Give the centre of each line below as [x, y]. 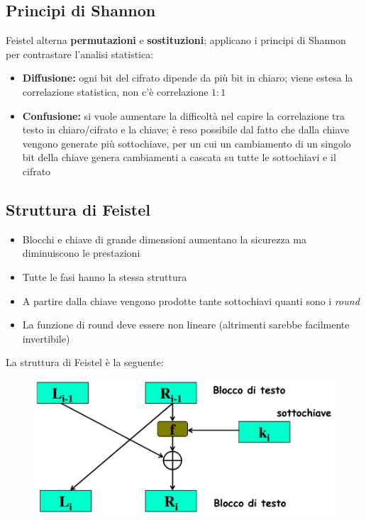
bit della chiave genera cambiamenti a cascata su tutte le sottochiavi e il [179, 157]
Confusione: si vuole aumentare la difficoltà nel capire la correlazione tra [183, 115]
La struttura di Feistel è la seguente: [85, 362]
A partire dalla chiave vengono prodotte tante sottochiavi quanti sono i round [191, 300]
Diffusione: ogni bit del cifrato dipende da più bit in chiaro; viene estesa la [188, 78]
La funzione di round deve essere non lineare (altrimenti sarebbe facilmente [186, 325]
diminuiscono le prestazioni [81, 253]
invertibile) [46, 338]
